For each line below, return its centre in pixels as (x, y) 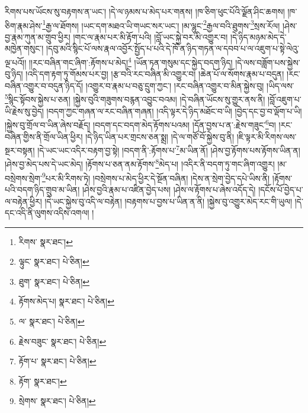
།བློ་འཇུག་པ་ (284, 99)
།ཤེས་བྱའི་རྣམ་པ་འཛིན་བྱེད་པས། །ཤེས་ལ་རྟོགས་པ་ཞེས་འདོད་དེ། (169, 189)
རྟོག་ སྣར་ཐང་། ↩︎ (43, 381)
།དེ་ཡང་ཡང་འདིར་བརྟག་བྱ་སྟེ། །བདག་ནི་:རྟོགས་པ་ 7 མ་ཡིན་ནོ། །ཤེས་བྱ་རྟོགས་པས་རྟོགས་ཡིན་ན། (169, 149)
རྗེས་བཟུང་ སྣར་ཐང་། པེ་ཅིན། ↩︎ (62, 341)
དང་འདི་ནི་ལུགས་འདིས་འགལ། (47, 213)
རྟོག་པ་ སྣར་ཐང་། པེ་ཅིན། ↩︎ (57, 361)
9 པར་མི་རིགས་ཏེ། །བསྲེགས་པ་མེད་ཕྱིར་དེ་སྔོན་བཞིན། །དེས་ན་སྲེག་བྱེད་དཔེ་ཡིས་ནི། (156, 177)
